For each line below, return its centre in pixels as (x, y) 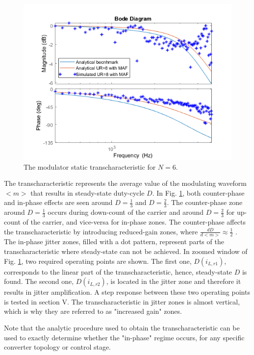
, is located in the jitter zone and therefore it (174, 281)
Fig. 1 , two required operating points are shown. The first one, (98, 261)
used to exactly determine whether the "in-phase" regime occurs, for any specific (124, 337)
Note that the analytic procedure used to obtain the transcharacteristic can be (122, 328)
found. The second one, (39, 281)
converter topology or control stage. (58, 347)
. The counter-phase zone (205, 202)
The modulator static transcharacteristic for (90, 166)
